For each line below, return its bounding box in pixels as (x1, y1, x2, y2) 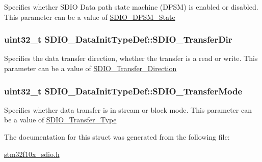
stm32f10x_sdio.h (4, 148, 60, 159)
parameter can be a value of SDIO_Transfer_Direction (4, 63, 177, 73)
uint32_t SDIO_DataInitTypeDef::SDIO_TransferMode (4, 84, 243, 97)
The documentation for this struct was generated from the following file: (4, 132, 230, 142)
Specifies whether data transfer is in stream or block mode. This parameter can (4, 104, 252, 115)
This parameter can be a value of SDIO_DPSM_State (4, 11, 175, 22)
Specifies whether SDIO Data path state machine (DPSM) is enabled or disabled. (4, 2, 258, 12)
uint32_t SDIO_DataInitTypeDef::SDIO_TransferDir (4, 33, 232, 46)
